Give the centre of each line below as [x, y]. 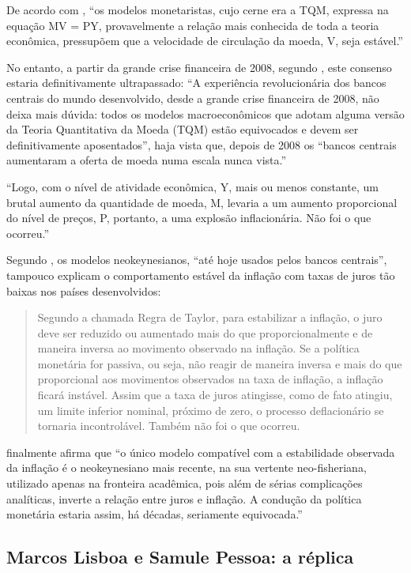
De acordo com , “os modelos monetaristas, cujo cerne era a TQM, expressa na [198, 9]
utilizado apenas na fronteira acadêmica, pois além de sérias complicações [185, 483]
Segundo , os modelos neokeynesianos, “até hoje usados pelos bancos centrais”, [197, 260]
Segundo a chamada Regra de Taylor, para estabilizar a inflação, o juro [210, 317]
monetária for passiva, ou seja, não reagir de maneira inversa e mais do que [220, 363]
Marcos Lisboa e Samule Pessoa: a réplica [180, 557]
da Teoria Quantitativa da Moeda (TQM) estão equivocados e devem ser [183, 129]
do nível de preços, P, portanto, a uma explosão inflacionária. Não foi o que [189, 218]
